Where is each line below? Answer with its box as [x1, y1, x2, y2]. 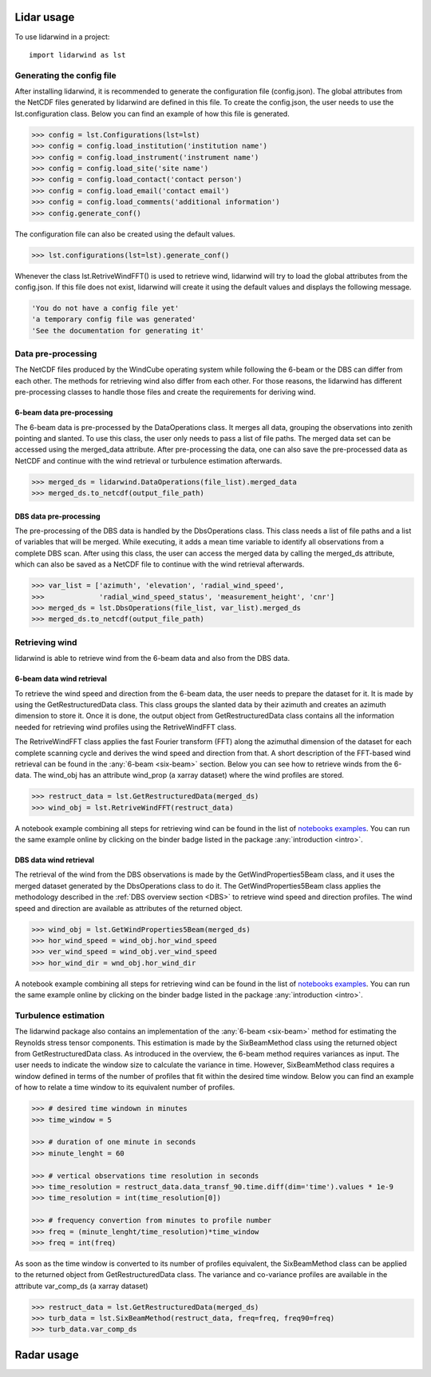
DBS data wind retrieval [14, 855, 95, 865]
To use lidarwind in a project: [14, 32, 110, 42]
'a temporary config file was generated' [31, 315, 196, 324]
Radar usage [14, 1347, 79, 1362]
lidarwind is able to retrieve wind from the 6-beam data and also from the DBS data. [14, 654, 291, 663]
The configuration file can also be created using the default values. [14, 229, 235, 239]
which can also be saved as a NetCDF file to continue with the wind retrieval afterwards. [14, 559, 305, 569]
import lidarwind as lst [29, 50, 126, 59]
